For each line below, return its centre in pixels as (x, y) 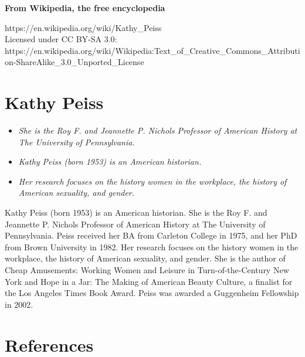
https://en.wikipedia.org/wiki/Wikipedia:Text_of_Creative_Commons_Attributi (152, 50)
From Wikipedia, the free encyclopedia (85, 8)
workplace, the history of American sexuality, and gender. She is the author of (145, 258)
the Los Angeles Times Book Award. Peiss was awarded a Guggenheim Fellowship (152, 293)
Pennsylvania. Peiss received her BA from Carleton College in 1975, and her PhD (151, 235)
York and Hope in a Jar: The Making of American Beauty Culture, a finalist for (149, 281)
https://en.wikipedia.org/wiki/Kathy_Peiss (83, 27)
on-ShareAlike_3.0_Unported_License (74, 62)
